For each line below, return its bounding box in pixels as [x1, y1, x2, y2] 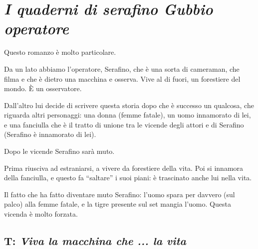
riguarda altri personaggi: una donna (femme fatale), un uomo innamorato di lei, [4, 110, 251, 120]
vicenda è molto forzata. [4, 209, 78, 219]
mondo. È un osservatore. [4, 83, 82, 94]
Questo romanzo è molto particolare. [4, 47, 116, 57]
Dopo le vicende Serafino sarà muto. [4, 146, 115, 156]
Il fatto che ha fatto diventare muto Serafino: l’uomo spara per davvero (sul [4, 189, 235, 199]
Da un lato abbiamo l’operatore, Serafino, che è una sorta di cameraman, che [4, 63, 240, 74]
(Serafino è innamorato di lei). [4, 129, 96, 139]
